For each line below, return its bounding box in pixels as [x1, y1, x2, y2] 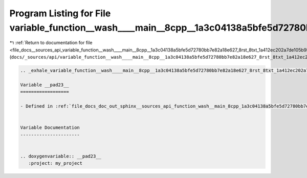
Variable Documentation [20, 125, 80, 131]
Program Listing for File [9, 8, 111, 19]
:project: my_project [28, 161, 83, 166]
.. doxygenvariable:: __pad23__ [20, 153, 102, 159]
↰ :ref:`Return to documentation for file [9, 40, 93, 46]
